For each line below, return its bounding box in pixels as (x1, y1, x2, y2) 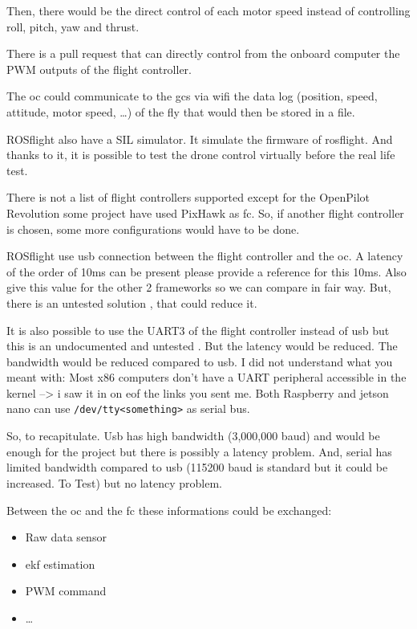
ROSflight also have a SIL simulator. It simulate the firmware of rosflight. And (6, 130, 393, 147)
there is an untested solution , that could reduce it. (6, 294, 257, 311)
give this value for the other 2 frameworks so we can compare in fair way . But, (6, 279, 391, 296)
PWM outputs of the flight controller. (6, 60, 192, 77)
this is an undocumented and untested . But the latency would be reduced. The (6, 337, 398, 354)
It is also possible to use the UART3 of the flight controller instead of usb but (6, 321, 390, 338)
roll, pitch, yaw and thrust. (6, 18, 140, 35)
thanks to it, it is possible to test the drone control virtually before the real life (6, 146, 395, 163)
